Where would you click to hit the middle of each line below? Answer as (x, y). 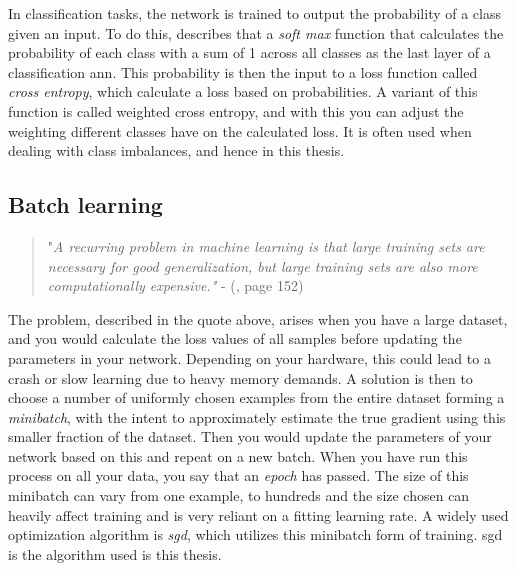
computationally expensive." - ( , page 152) (175, 285)
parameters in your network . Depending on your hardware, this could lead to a (249, 357)
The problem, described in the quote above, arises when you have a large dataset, (258, 318)
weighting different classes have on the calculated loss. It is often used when (240, 130)
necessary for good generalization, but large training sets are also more (262, 265)
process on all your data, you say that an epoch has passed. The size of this (238, 475)
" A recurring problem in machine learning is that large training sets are (266, 245)
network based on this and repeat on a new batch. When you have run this (238, 455)
